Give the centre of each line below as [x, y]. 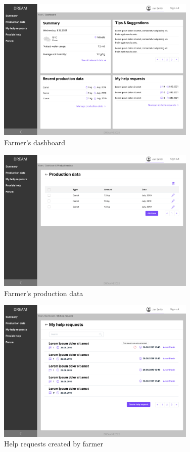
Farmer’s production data [44, 293]
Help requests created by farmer [54, 444]
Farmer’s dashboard [35, 142]
